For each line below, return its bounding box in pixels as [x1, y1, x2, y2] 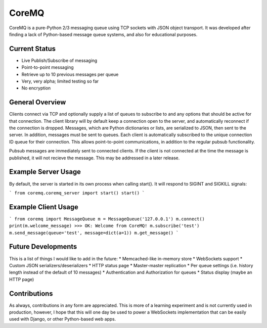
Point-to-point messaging [21, 64, 74, 70]
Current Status [9, 45, 56, 53]
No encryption [21, 85, 51, 91]
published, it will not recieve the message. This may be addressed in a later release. [9, 155, 180, 161]
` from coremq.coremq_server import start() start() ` [9, 190, 145, 195]
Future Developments [9, 242, 77, 251]
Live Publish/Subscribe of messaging [21, 57, 97, 63]
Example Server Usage [9, 168, 81, 176]
